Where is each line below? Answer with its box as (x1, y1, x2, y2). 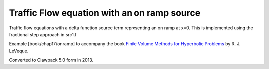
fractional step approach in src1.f (9, 31, 77, 37)
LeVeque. (9, 48, 29, 54)
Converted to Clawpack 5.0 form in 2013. (9, 57, 94, 63)
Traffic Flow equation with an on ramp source (9, 7, 201, 18)
